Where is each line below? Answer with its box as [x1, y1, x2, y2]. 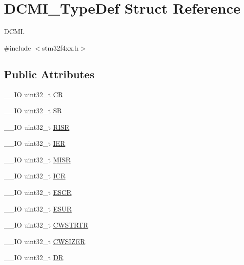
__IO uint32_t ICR [4, 171, 66, 181]
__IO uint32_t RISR [4, 122, 70, 132]
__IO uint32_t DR [4, 252, 63, 263]
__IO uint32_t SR [4, 106, 62, 116]
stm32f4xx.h [42, 42, 79, 53]
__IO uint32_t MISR [4, 154, 71, 164]
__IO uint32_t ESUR [4, 203, 72, 213]
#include [4, 42, 31, 53]
